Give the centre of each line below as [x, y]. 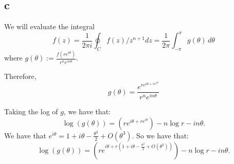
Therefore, [20, 76]
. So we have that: [160, 135]
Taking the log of [31, 111]
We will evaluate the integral [49, 26]
